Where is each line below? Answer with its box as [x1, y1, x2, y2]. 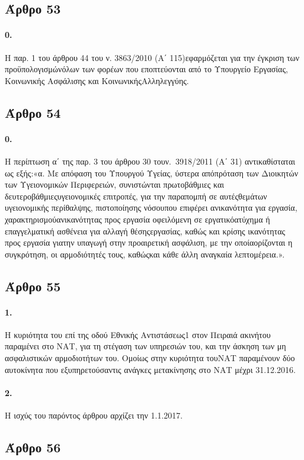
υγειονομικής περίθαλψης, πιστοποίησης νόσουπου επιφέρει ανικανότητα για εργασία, [5, 201, 297, 214]
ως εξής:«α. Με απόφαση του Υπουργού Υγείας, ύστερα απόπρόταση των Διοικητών [5, 166, 298, 179]
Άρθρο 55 [5, 276, 61, 295]
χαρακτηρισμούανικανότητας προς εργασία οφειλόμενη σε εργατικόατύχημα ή [5, 213, 270, 225]
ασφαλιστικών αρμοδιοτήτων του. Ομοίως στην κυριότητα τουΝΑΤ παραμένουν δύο [5, 352, 295, 364]
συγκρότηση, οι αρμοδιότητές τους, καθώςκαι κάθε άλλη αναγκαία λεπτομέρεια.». [5, 247, 285, 260]
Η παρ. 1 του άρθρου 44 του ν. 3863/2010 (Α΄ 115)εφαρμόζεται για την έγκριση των [5, 51, 300, 63]
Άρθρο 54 [5, 103, 61, 121]
